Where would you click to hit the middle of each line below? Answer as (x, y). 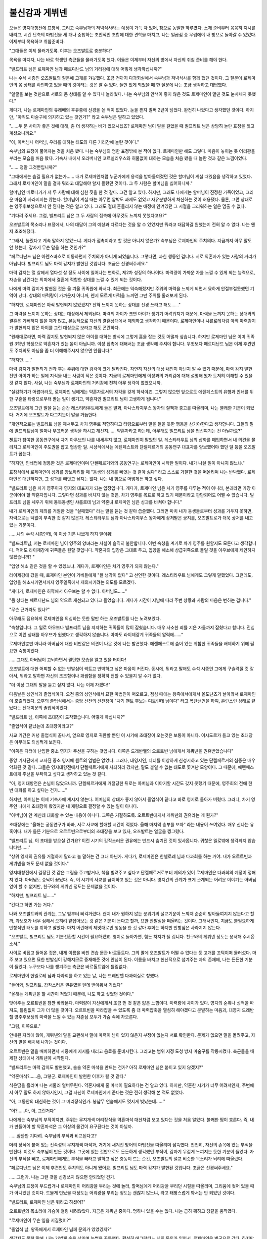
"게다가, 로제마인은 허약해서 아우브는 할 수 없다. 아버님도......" (68, 591)
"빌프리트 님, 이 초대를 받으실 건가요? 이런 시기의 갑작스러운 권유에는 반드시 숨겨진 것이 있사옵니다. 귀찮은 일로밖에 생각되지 (128, 841)
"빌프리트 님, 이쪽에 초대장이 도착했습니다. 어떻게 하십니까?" (67, 717)
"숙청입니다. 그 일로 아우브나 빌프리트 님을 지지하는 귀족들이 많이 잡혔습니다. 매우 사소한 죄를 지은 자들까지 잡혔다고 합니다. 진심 (132, 627)
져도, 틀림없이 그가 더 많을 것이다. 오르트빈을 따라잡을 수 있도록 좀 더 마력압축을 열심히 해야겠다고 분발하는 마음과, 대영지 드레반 (132, 1010)
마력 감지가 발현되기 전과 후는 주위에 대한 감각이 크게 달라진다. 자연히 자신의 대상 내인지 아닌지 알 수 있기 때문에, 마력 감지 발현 (131, 369)
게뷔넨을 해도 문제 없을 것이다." (39, 863)
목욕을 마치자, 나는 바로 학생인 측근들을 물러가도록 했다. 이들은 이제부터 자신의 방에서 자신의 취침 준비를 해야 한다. (118, 60)
